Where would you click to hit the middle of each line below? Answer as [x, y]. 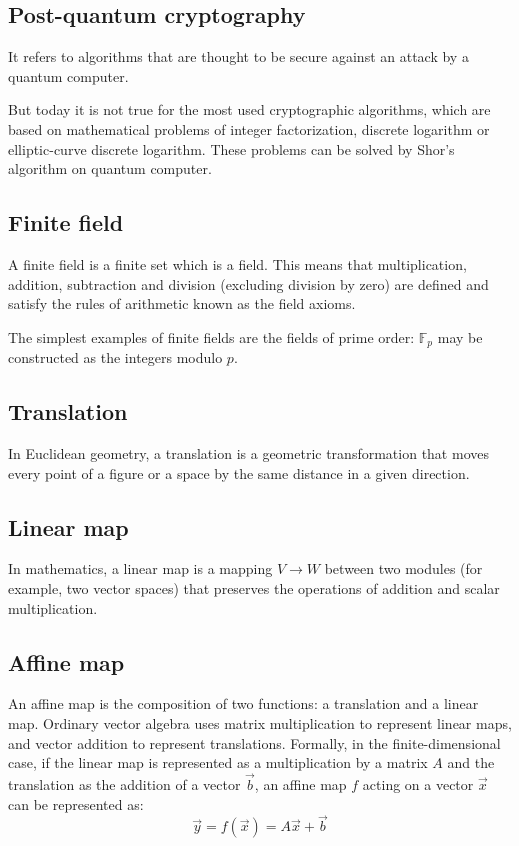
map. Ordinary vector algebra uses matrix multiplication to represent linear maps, [260, 722]
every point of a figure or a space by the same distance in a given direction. [239, 472]
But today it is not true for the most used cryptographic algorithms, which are [249, 109]
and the [471, 762]
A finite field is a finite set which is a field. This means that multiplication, [237, 263]
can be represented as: [76, 803]
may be [460, 336]
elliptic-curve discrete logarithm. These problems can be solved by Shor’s [231, 148]
